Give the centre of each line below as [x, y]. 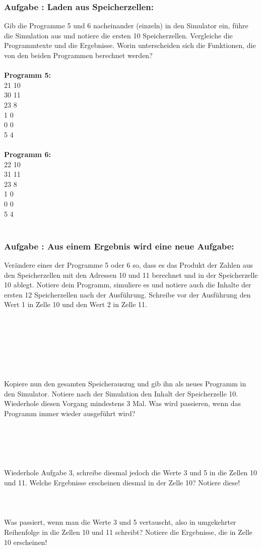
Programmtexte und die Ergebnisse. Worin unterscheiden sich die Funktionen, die [130, 45]
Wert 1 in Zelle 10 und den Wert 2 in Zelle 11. [76, 304]
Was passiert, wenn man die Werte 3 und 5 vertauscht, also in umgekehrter [120, 522]
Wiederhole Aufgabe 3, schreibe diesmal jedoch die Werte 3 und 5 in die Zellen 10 [130, 472]
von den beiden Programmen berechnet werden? [78, 55]
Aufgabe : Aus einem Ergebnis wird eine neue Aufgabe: [119, 246]
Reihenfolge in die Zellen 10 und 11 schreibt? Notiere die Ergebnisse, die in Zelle [128, 532]
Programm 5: [27, 75]
